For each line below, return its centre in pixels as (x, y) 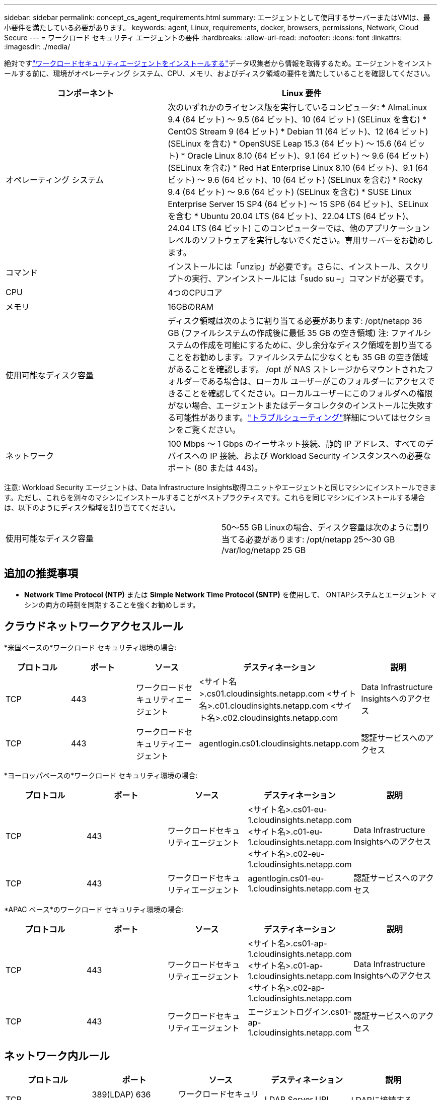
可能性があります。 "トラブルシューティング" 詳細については (287, 418)
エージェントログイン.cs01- (300, 1012)
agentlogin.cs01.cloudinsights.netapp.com (279, 743)
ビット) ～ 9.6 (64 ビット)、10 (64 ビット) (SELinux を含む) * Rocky (295, 180)
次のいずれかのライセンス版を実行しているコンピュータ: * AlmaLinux (298, 107)
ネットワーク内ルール (57, 1056)
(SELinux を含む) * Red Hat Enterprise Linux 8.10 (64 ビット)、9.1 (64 (298, 168)
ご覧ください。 (212, 430)
